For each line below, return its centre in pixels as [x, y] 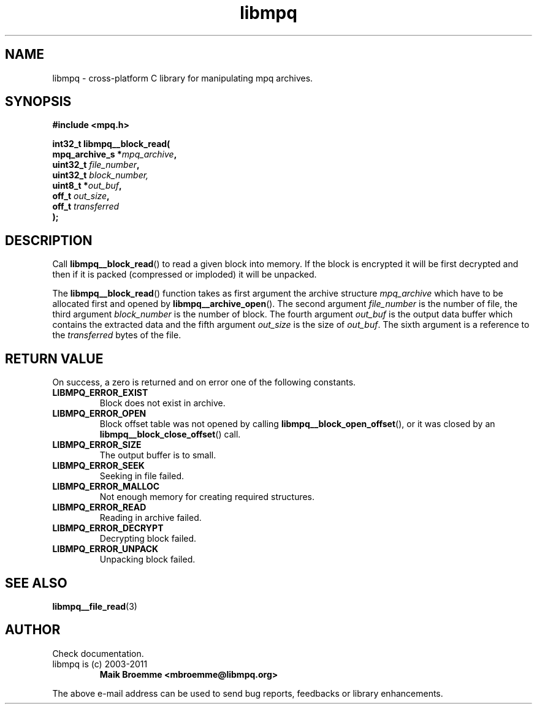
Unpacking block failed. [147, 559]
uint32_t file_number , [96, 165]
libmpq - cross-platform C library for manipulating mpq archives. [183, 78]
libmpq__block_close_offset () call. [170, 434]
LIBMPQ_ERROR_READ [99, 507]
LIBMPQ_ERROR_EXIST [100, 393]
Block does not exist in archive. [162, 403]
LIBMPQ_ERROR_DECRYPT [108, 528]
